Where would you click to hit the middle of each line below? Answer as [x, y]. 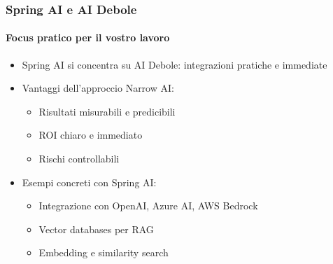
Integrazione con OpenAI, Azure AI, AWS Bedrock [148, 206]
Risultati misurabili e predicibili [107, 111]
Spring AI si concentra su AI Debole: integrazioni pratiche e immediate [175, 64]
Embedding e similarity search [104, 252]
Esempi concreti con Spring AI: [89, 182]
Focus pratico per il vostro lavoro [88, 37]
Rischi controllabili [79, 159]
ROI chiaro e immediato [91, 135]
